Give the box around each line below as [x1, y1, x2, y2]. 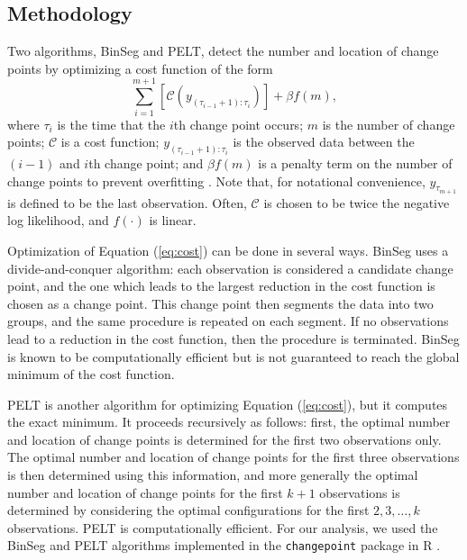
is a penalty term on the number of [258, 153, 453, 172]
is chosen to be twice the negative [263, 193, 450, 212]
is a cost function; [60, 132, 160, 151]
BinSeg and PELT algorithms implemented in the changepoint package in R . [7, 536, 441, 555]
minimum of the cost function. [7, 365, 175, 384]
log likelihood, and [7, 211, 109, 230]
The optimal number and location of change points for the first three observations [7, 447, 460, 466]
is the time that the [57, 114, 166, 133]
